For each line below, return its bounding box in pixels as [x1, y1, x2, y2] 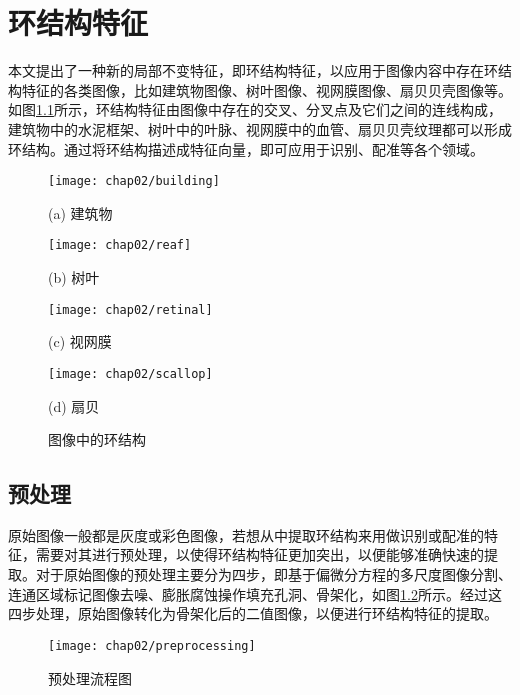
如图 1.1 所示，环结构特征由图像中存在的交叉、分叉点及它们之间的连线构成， [8, 99, 502, 120]
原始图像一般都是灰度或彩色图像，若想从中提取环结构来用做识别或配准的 [8, 524, 484, 545]
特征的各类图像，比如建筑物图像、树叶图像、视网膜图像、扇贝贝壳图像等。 [21, 79, 512, 100]
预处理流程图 [48, 667, 132, 688]
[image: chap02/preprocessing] [48, 638, 256, 653]
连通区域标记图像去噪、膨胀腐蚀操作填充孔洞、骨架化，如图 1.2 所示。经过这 [8, 583, 502, 604]
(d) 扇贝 [48, 395, 100, 416]
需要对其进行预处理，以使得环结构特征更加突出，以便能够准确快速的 [35, 544, 484, 565]
